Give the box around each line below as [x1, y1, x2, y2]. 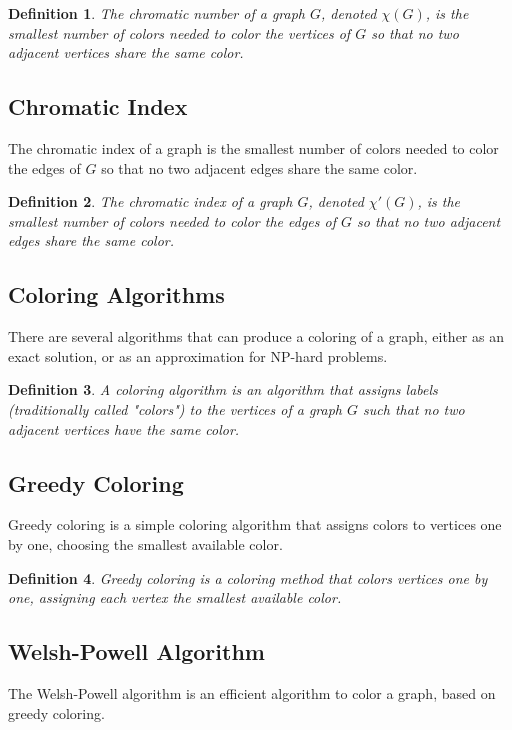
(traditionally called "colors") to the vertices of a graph [8, 398, 343, 419]
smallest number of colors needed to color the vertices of [8, 22, 351, 43]
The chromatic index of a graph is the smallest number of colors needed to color [8, 137, 499, 158]
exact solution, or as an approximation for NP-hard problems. [8, 345, 388, 366]
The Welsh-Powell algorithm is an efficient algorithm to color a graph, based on [8, 682, 496, 703]
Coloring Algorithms [8, 279, 225, 310]
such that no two [363, 398, 465, 419]
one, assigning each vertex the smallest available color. [8, 587, 342, 608]
